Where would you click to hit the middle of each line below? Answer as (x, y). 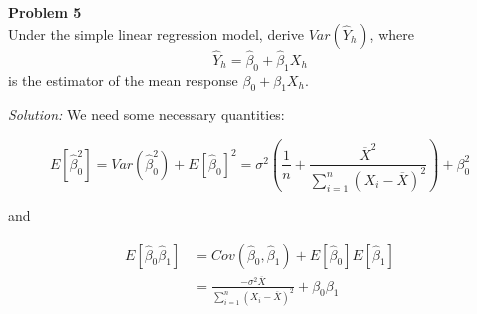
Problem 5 (45, 12)
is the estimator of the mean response (123, 79)
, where (391, 33)
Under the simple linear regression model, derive (156, 33)
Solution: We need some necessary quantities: (146, 114)
